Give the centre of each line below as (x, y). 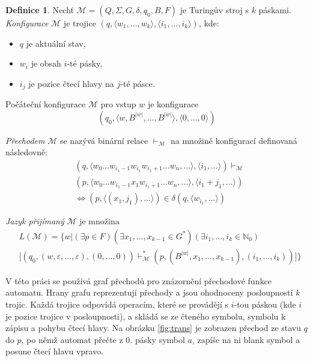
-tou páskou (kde (265, 304)
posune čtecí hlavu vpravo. (55, 351)
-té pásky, (85, 63)
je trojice (80, 23)
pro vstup (118, 104)
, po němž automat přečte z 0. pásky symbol (103, 339)
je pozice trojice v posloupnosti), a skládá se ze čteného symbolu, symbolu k (146, 316)
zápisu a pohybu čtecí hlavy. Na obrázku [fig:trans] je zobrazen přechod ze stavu (153, 328)
